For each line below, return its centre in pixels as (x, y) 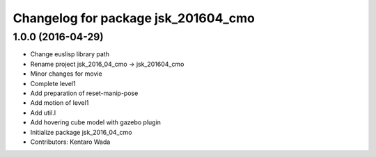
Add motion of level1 (60, 103)
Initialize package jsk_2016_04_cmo (81, 132)
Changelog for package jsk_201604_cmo (134, 18)
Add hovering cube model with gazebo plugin (96, 122)
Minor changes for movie (66, 74)
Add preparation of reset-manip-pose (84, 93)
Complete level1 (53, 83)
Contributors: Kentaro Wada (70, 142)
